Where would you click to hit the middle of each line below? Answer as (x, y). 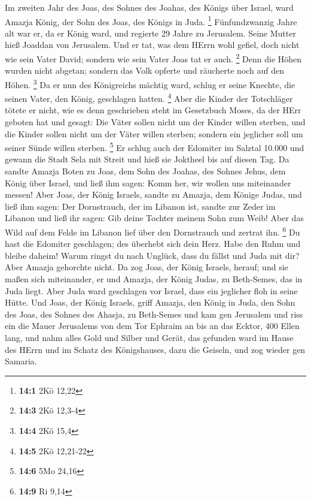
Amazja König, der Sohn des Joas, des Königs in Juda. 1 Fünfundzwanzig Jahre (151, 20)
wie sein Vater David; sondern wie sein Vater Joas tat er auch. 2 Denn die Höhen (153, 58)
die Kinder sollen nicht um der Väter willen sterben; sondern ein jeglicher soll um (154, 133)
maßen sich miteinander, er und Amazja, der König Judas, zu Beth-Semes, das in (154, 279)
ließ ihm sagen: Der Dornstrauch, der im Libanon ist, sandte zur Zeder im (140, 206)
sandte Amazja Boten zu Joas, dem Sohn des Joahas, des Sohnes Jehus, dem (145, 171)
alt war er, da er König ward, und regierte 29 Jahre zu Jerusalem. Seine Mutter (150, 33)
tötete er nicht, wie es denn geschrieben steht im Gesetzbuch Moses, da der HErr (153, 110)
